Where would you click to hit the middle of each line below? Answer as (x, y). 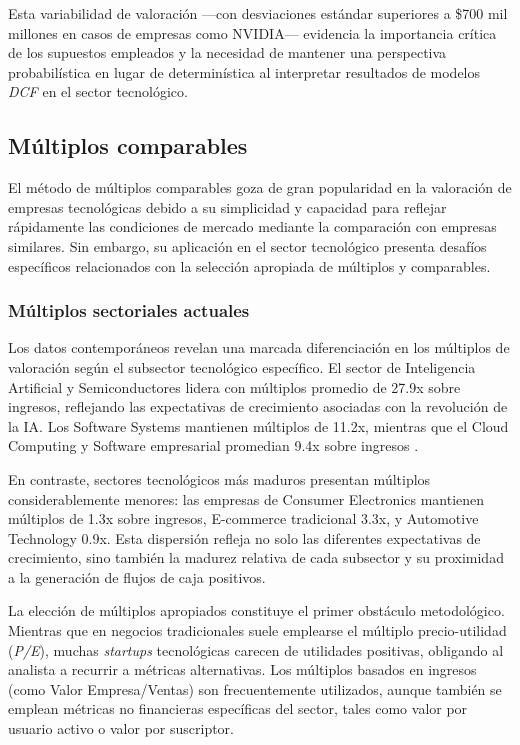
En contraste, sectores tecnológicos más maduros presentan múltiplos (219, 478)
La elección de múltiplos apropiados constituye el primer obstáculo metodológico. (256, 610)
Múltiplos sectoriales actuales (129, 310)
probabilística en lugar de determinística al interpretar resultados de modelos (244, 71)
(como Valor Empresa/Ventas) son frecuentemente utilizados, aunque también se (255, 688)
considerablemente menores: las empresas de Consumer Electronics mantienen (246, 498)
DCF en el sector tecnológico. (98, 91)
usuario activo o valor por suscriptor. (121, 728)
